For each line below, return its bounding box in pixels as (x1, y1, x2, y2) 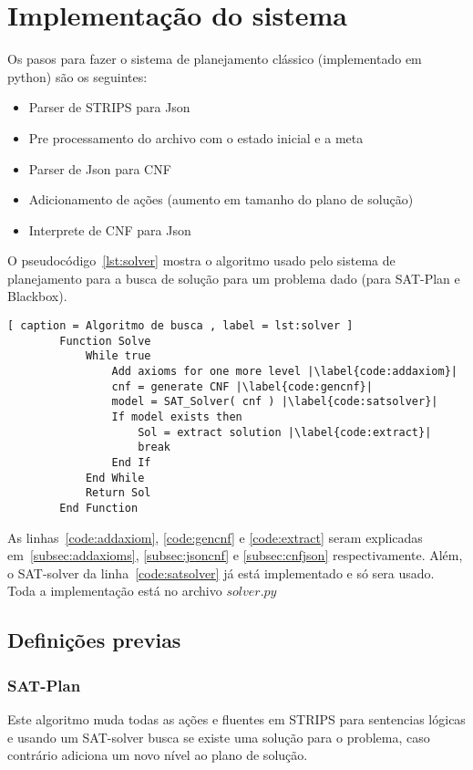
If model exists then (111, 411, 242, 423)
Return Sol (85, 486, 151, 500)
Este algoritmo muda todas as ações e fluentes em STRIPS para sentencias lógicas (7, 709, 466, 728)
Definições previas (7, 626, 181, 654)
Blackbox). (7, 286, 67, 306)
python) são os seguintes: (7, 67, 148, 86)
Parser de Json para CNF (28, 159, 171, 178)
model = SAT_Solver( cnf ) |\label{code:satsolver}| (111, 395, 438, 409)
